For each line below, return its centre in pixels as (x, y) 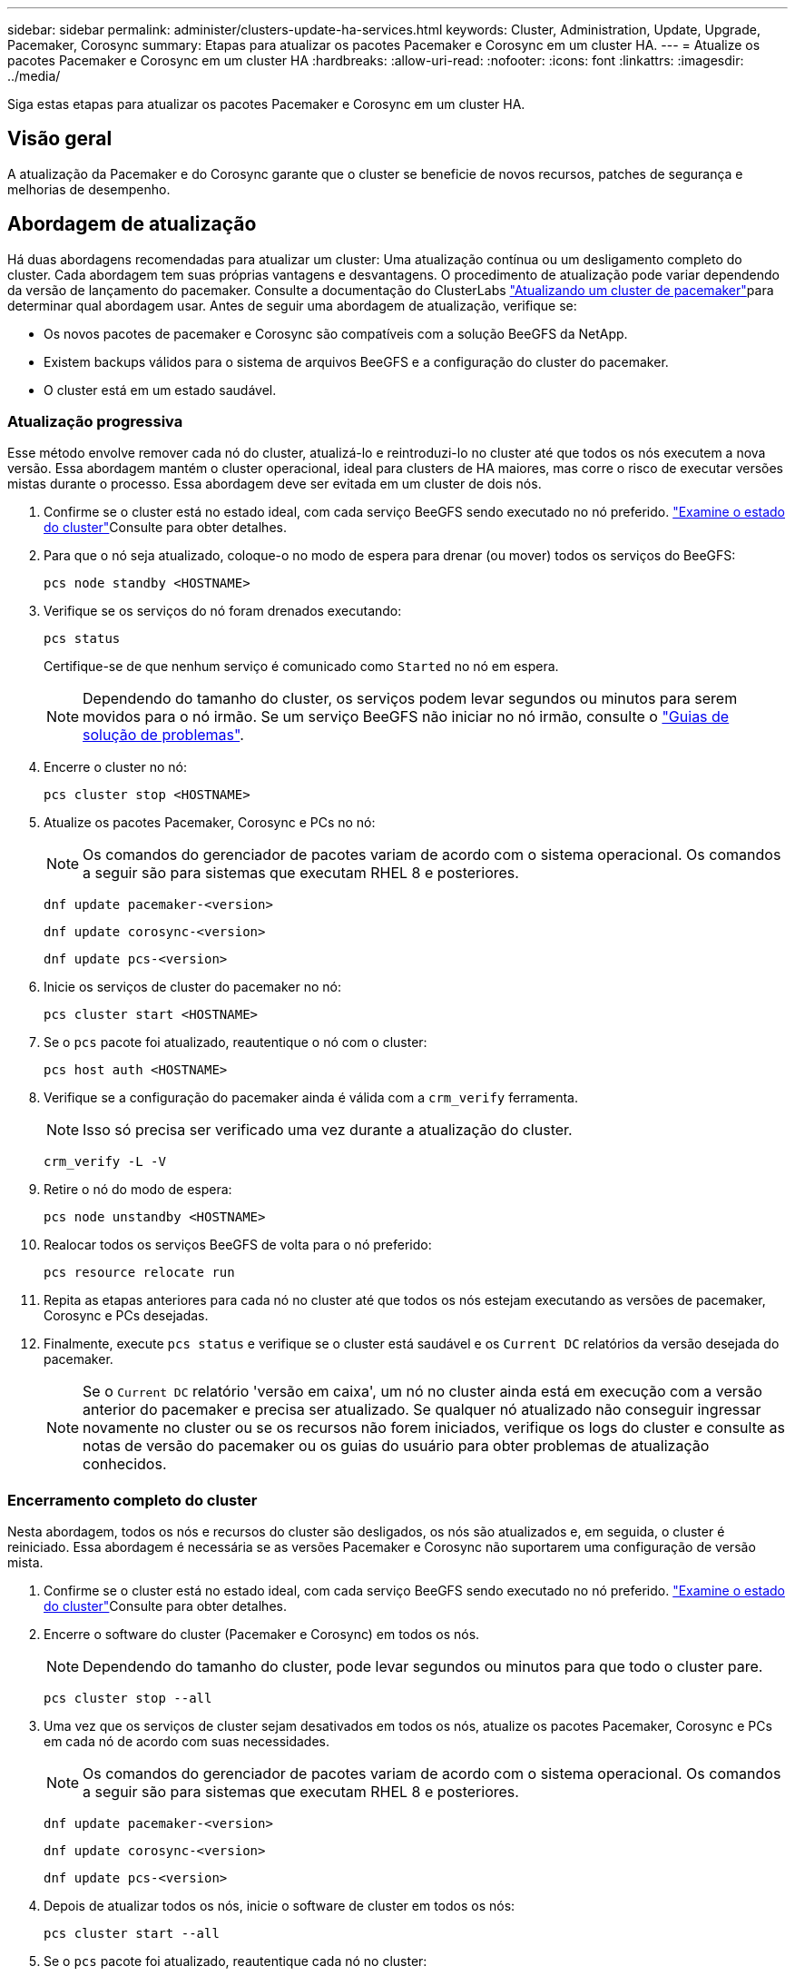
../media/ (34, 76)
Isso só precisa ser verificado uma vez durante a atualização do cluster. (328, 1130)
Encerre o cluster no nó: (115, 767)
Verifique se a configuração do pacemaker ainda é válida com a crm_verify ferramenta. (311, 1098)
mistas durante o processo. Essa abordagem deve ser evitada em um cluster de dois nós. (275, 484)
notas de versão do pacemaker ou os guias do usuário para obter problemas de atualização (396, 1446)
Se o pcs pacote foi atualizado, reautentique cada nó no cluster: (236, 1961)
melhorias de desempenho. (89, 189)
